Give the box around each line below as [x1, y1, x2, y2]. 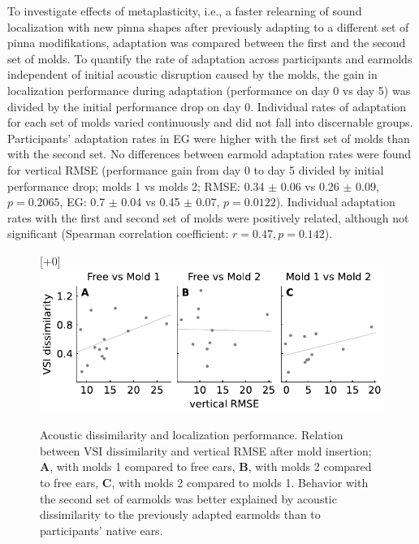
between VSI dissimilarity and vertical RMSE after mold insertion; [40, 442, 372, 459]
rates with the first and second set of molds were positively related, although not [7, 209, 409, 226]
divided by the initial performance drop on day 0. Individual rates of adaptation [7, 97, 407, 114]
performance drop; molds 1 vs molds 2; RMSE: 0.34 [7, 177, 265, 194]
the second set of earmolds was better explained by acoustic [40, 490, 337, 507]
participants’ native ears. [40, 521, 163, 538]
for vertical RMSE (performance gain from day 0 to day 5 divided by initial [7, 161, 384, 178]
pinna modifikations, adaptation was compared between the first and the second [7, 34, 406, 51]
